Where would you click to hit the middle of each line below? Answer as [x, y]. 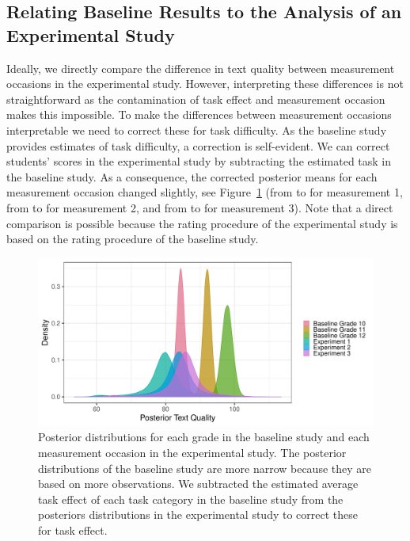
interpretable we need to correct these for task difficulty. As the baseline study [197, 130]
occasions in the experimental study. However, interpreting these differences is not [205, 84]
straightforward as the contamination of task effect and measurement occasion [196, 99]
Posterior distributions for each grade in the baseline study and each [204, 437]
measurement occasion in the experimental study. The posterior [192, 452]
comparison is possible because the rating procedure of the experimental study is [202, 223]
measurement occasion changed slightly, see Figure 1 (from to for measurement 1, [205, 192]
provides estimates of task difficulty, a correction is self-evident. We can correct [198, 145]
